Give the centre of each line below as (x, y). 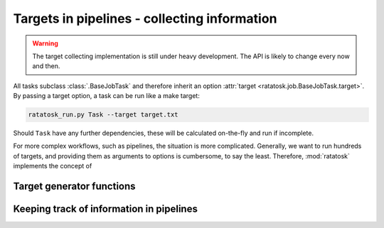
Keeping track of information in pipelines (106, 209)
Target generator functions (74, 186)
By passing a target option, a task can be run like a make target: (107, 96)
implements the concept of (53, 166)
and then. (46, 66)
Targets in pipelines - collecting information (145, 18)
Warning (45, 43)
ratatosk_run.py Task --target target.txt (103, 115)
